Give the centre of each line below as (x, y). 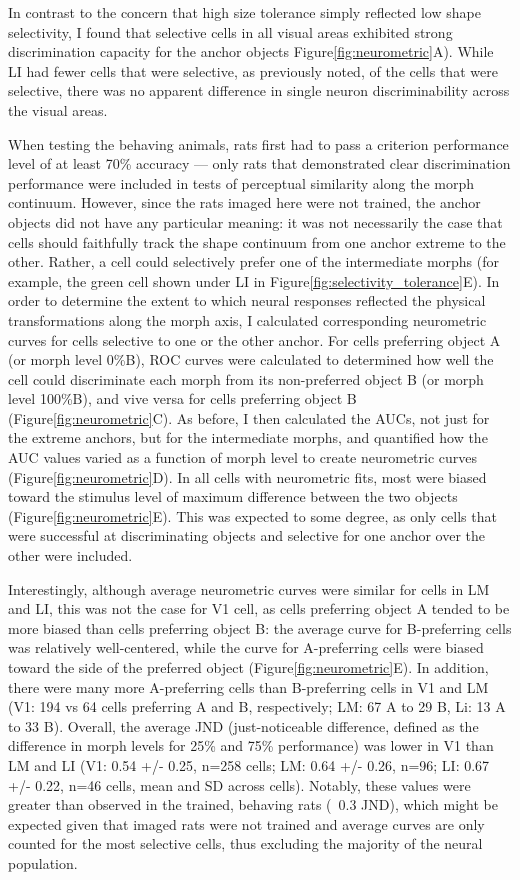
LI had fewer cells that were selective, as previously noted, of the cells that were (253, 70)
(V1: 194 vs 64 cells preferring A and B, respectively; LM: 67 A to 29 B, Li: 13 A (257, 706)
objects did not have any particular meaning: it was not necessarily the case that (255, 221)
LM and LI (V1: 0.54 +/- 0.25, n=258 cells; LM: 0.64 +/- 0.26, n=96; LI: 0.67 (249, 764)
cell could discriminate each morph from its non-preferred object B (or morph (246, 378)
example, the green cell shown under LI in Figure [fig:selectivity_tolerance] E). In (254, 280)
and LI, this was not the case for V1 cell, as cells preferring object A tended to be (259, 608)
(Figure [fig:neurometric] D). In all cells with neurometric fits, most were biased (247, 476)
